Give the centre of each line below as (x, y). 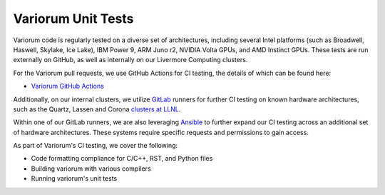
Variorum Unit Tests (73, 19)
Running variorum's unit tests (74, 179)
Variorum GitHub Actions (68, 86)
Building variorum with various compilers (91, 169)
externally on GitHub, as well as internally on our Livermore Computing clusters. (130, 60)
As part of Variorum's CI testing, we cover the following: (96, 146)
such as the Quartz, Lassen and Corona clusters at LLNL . (97, 109)
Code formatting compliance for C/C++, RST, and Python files (122, 159)
